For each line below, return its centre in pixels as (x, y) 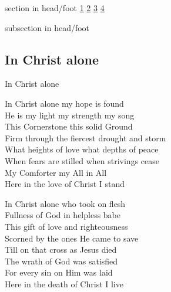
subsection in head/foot (47, 27)
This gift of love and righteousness (66, 226)
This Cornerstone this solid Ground (69, 126)
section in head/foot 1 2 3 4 (55, 8)
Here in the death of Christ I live (64, 283)
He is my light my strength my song (70, 115)
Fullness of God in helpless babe (63, 215)
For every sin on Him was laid (59, 272)
